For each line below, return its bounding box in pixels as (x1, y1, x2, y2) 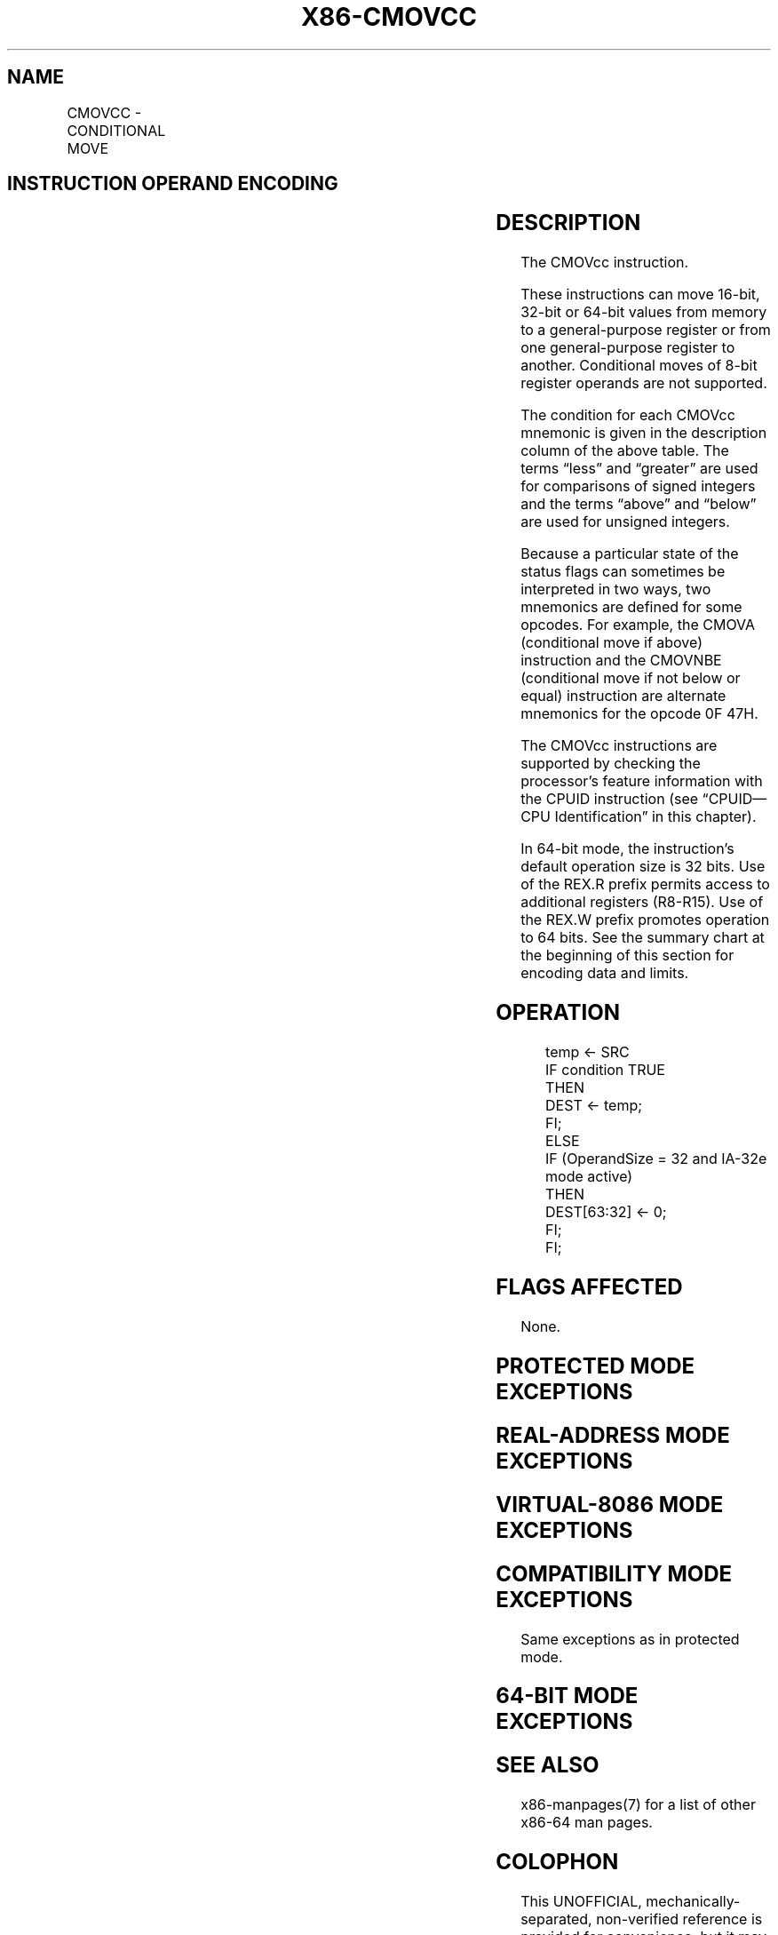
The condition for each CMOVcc (520, 406, 735, 425)
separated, (520, 1910, 592, 1929)
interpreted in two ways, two (520, 580, 711, 599)
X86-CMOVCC (300, 2, 478, 32)
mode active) (545, 1167, 633, 1186)
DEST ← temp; (545, 1096, 643, 1115)
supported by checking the (520, 754, 701, 773)
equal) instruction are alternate (520, 687, 726, 705)
